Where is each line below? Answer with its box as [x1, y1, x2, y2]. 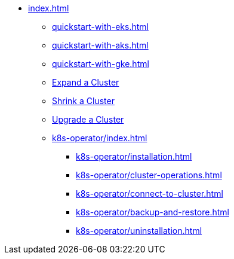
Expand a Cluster [52, 77, 119, 87]
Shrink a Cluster [52, 96, 115, 106]
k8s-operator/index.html [52, 133, 147, 143]
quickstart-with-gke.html [52, 59, 149, 69]
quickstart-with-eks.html [52, 22, 149, 32]
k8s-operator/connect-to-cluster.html [76, 188, 223, 199]
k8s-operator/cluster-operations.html [76, 170, 222, 180]
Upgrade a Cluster [52, 114, 124, 124]
